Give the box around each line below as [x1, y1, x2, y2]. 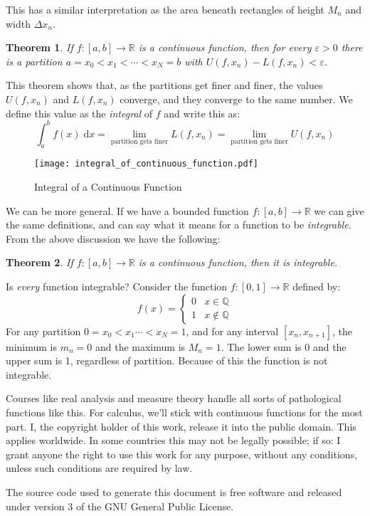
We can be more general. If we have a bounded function [6, 203, 249, 218]
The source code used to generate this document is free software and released [6, 485, 342, 500]
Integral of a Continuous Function [34, 179, 182, 194]
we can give [314, 203, 364, 218]
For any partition [6, 323, 81, 338]
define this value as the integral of [6, 105, 153, 120]
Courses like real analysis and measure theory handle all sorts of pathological [6, 391, 342, 406]
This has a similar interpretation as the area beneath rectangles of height [6, 2, 324, 16]
